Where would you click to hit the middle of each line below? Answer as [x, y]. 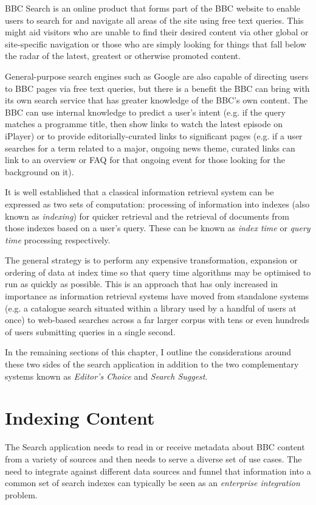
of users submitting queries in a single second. [90, 331]
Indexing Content [80, 418]
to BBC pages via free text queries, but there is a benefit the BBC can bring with [157, 88]
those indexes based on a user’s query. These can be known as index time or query [158, 228]
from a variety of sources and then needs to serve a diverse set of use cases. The [153, 458]
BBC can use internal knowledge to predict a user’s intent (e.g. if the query [145, 112]
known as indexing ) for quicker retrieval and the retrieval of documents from [147, 216]
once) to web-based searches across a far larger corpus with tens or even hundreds [157, 320]
